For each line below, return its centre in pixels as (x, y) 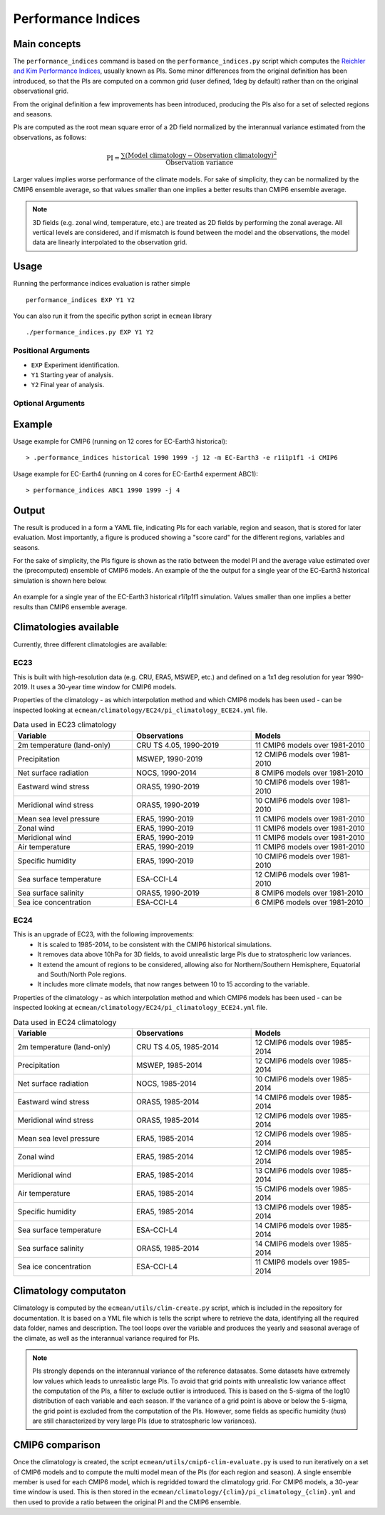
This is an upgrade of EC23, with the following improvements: (104, 934)
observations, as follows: (50, 137)
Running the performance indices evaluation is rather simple (102, 284)
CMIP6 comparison (57, 1445)
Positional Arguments (52, 351)
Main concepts (47, 44)
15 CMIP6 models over (293, 1189)
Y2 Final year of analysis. (68, 385)
